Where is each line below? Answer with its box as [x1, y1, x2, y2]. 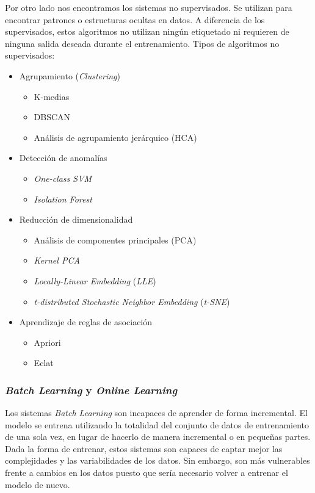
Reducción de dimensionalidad [19, 213, 133, 226]
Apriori [34, 336, 61, 348]
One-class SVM [34, 171, 92, 184]
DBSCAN [34, 110, 71, 123]
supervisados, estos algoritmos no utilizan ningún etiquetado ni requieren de [5, 25, 289, 38]
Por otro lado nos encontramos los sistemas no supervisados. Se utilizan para [5, 1, 292, 13]
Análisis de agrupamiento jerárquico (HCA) [34, 131, 197, 143]
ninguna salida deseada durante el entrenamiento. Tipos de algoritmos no [5, 37, 280, 49]
